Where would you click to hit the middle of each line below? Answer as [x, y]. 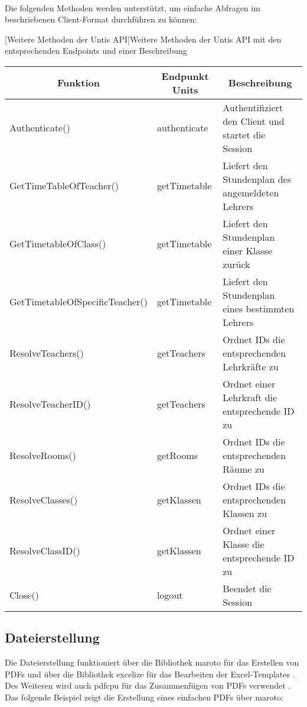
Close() [24, 595]
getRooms [177, 455]
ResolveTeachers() [47, 353]
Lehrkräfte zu [251, 366]
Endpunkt [185, 76]
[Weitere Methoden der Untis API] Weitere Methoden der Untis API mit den [143, 39]
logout [170, 595]
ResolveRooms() [43, 455]
